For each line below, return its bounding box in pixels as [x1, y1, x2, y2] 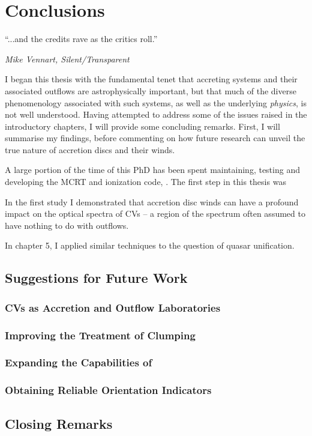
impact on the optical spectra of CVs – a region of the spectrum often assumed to [5, 207, 305, 220]
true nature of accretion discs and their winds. [5, 143, 175, 156]
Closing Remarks [5, 414, 113, 432]
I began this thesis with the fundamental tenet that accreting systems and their [5, 73, 298, 85]
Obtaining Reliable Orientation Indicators [5, 383, 212, 398]
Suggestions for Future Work [5, 268, 188, 287]
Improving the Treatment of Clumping [5, 327, 196, 342]
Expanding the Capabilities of [5, 355, 152, 370]
